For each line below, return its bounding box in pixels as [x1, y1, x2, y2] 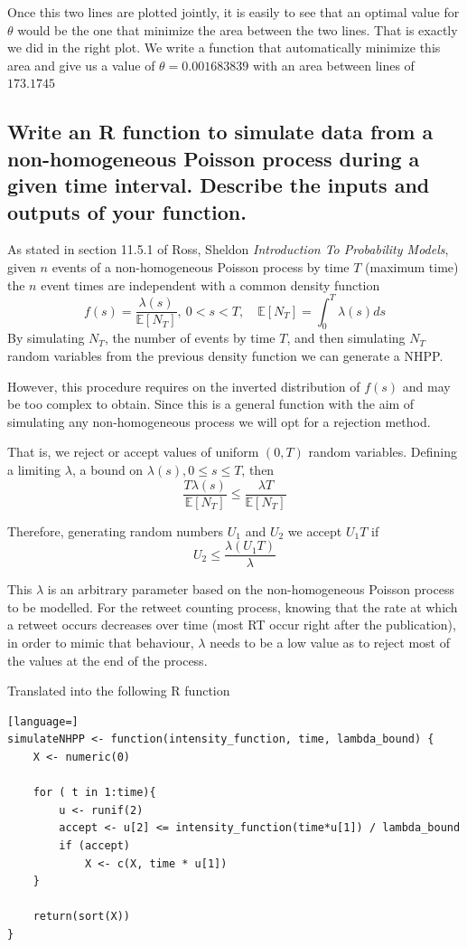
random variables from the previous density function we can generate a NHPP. [7, 346, 444, 365]
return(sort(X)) [33, 910, 131, 923]
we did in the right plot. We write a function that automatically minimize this [7, 38, 441, 57]
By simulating [7, 328, 85, 347]
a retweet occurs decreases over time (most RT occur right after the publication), [7, 615, 456, 634]
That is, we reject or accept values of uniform [7, 442, 259, 461]
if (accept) [59, 839, 131, 853]
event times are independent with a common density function [41, 275, 380, 294]
